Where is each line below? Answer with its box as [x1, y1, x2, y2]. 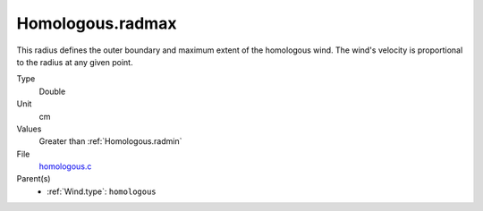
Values [16, 123, 42, 134]
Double [38, 86, 66, 97]
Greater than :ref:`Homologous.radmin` [38, 136, 182, 147]
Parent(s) [16, 173, 51, 184]
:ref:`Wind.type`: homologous [47, 186, 157, 197]
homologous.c [38, 161, 92, 172]
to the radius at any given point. [16, 56, 133, 67]
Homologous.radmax [16, 13, 177, 33]
